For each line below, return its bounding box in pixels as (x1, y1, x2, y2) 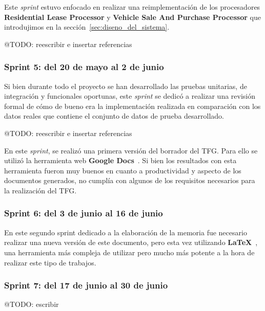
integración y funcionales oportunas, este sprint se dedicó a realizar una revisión (4, 91, 256, 101)
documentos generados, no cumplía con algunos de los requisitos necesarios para (4, 175, 255, 186)
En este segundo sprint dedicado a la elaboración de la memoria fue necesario (4, 227, 247, 237)
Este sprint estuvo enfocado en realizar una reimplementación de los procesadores (4, 2, 260, 12)
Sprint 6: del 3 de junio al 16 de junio (4, 207, 163, 219)
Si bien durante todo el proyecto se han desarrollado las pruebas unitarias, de (4, 80, 247, 91)
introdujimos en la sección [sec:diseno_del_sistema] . (4, 21, 170, 32)
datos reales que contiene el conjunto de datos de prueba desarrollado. (4, 110, 225, 121)
